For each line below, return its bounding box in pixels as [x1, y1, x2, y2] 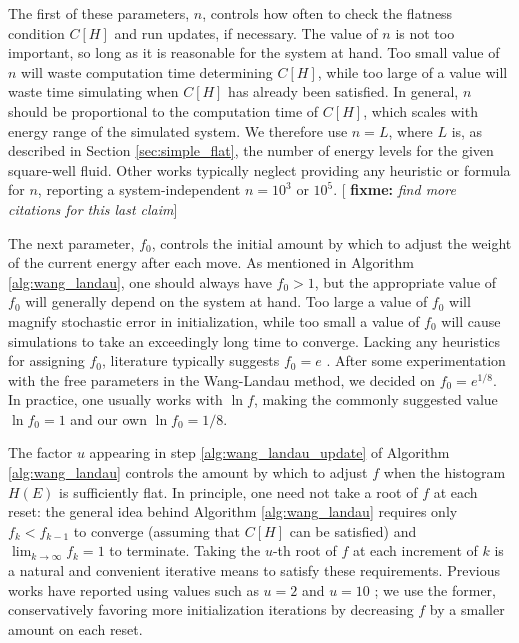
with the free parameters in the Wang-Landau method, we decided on [8, 369, 435, 390]
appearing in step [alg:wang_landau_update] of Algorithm [89, 442, 450, 463]
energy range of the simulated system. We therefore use [8, 120, 348, 141]
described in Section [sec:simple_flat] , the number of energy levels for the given [8, 140, 494, 161]
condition [8, 22, 65, 43]
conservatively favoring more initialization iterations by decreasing [8, 599, 414, 620]
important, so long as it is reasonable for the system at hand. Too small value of [8, 42, 500, 63]
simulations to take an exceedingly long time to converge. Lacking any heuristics [8, 330, 501, 351]
